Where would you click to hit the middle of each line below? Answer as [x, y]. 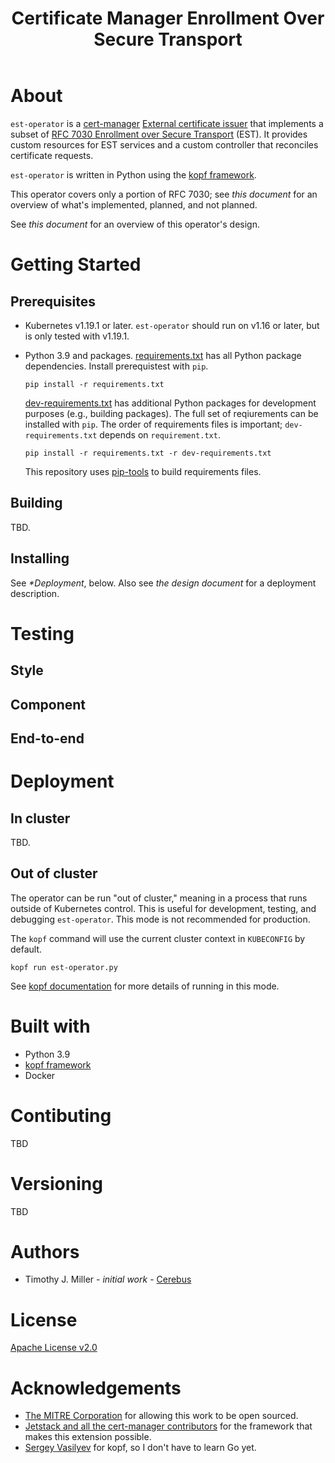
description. [35, 593]
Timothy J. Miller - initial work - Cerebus [108, 1279]
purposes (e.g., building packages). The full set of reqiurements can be [171, 413]
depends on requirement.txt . [160, 434]
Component [48, 704]
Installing [40, 558]
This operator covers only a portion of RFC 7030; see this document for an [164, 194]
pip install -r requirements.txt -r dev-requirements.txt [148, 453]
